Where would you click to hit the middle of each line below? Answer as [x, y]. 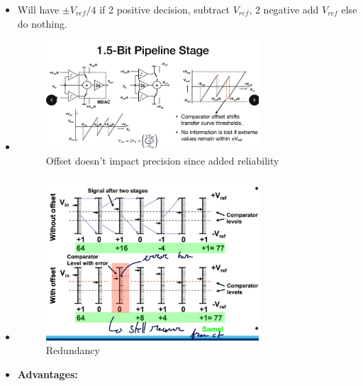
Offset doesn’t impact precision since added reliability [162, 160]
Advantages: [48, 374]
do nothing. [42, 23]
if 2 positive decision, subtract [164, 9]
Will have [38, 9]
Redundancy [73, 350]
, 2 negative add [284, 9]
